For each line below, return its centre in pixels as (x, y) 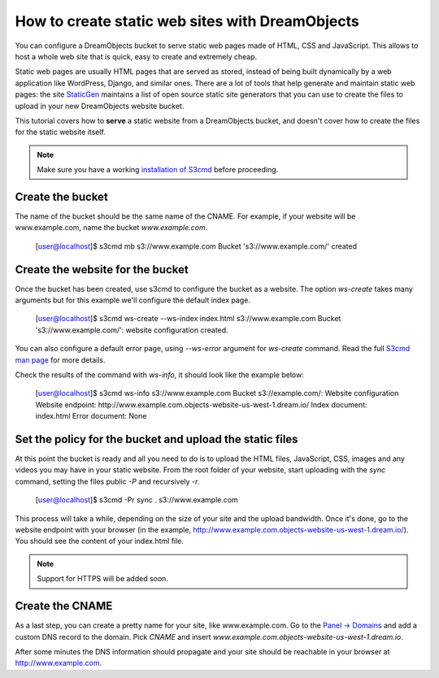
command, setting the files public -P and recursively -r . (108, 481)
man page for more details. (60, 360)
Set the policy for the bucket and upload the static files (156, 439)
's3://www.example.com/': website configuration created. (132, 330)
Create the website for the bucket (102, 269)
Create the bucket (62, 196)
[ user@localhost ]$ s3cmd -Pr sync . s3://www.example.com (137, 500)
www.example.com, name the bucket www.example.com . (111, 228)
